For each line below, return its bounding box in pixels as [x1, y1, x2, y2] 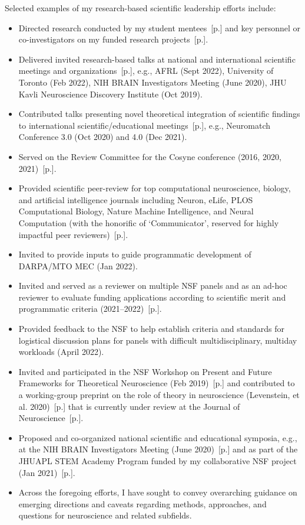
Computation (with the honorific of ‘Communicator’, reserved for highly [18, 216, 279, 229]
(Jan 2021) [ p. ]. [18, 466, 75, 478]
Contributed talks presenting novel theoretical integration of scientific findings [18, 107, 300, 120]
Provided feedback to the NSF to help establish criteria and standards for [18, 322, 285, 335]
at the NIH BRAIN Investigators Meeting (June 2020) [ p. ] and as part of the [18, 443, 298, 455]
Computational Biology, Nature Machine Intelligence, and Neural [18, 205, 254, 217]
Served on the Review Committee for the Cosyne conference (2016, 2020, [18, 150, 281, 162]
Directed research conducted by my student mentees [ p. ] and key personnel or [18, 21, 301, 34]
